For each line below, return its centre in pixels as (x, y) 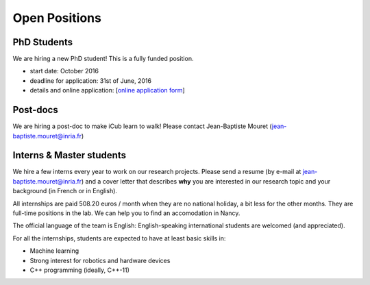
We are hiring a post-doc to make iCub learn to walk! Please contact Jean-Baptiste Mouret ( (142, 126)
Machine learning (54, 251)
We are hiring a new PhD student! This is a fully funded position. (103, 59)
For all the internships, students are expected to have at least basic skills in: (119, 238)
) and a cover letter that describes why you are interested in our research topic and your (206, 181)
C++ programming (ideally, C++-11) (80, 270)
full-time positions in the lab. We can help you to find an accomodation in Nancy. (126, 213)
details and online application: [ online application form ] (107, 90)
